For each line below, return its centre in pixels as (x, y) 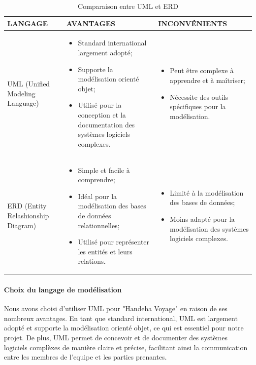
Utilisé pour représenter (114, 242)
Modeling (21, 93)
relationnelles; (99, 225)
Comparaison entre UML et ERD (128, 6)
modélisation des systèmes (209, 228)
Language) (23, 103)
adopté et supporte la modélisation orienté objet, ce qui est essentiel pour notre (124, 328)
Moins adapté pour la (202, 219)
